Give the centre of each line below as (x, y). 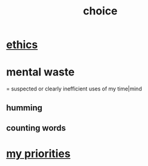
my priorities (38, 154)
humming (24, 108)
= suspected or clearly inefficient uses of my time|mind (74, 89)
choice (100, 11)
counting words (36, 128)
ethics (22, 45)
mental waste (40, 72)
